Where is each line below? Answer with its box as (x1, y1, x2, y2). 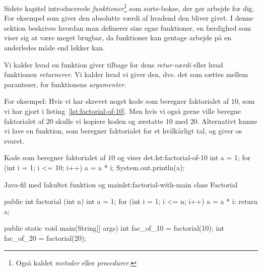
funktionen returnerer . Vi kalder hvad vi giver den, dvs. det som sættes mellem (4, 69, 248, 80)
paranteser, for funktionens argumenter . (4, 79, 126, 89)
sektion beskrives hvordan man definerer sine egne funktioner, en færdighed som (4, 22, 251, 33)
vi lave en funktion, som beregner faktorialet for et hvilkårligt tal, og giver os (4, 125, 242, 136)
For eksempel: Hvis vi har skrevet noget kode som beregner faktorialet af (4, 96, 229, 106)
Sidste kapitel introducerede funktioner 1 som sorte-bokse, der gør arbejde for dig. (4, 2, 254, 13)
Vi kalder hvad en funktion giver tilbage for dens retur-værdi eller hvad (4, 59, 223, 70)
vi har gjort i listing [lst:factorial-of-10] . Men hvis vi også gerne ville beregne (4, 106, 241, 116)
